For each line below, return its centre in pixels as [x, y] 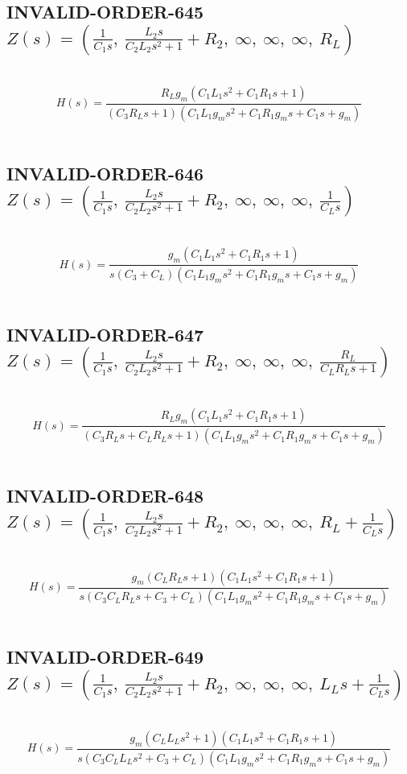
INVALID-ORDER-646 [105, 173]
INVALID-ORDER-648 [105, 496]
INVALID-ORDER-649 [105, 657]
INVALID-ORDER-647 [105, 334]
